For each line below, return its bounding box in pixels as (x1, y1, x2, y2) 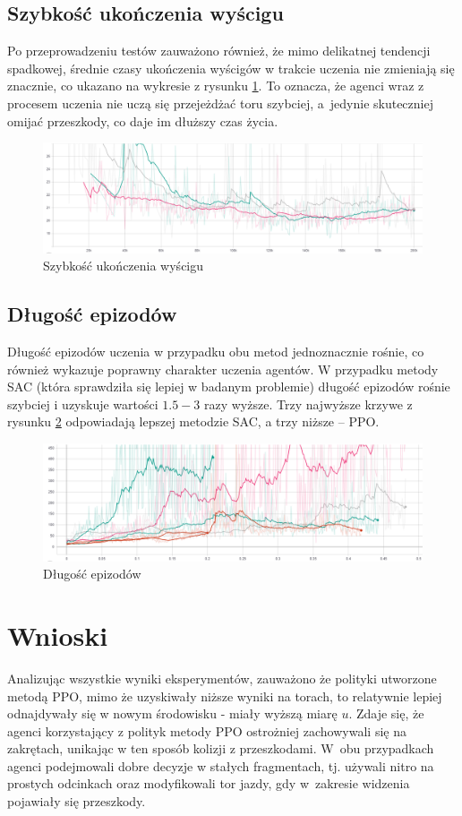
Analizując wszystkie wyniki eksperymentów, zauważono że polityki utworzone (7, 668, 437, 687)
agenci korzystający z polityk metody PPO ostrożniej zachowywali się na (7, 721, 406, 740)
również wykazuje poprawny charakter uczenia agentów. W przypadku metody (7, 359, 439, 378)
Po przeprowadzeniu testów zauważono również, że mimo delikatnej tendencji (7, 41, 431, 60)
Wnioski (7, 616, 108, 653)
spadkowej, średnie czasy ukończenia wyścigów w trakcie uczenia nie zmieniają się (7, 58, 455, 77)
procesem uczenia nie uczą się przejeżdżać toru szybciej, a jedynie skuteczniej (7, 93, 433, 112)
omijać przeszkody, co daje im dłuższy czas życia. (7, 111, 278, 130)
